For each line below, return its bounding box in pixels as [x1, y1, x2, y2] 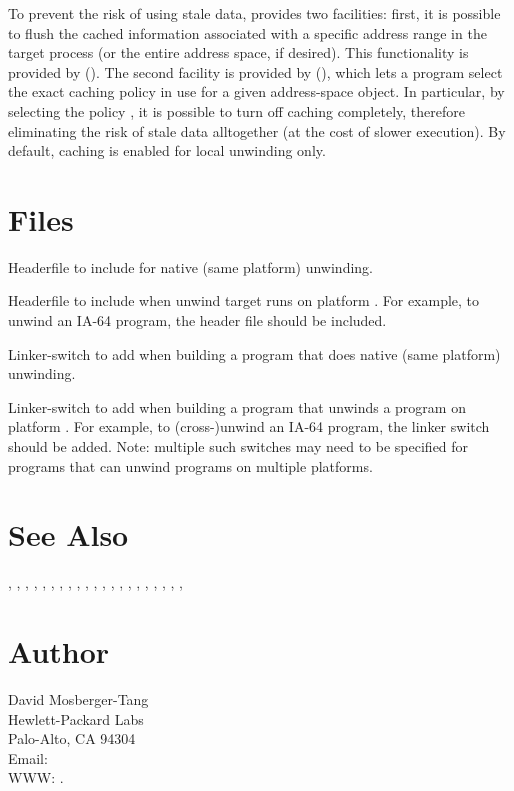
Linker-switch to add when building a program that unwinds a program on [8, 396, 466, 417]
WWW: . [8, 767, 64, 788]
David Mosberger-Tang [8, 689, 149, 710]
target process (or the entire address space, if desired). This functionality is [8, 42, 469, 63]
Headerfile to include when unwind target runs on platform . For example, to [8, 290, 480, 311]
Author [8, 631, 110, 672]
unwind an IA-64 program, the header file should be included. [8, 310, 387, 331]
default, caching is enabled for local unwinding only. [8, 140, 326, 161]
